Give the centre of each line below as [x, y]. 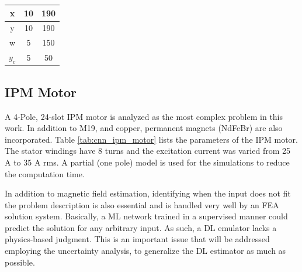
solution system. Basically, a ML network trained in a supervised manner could [146, 216]
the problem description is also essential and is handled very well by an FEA [142, 204]
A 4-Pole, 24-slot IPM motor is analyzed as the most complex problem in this [144, 116]
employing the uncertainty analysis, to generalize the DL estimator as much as [145, 251]
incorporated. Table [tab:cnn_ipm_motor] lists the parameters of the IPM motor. [151, 139]
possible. [20, 262]
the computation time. [45, 173]
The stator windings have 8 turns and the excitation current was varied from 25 [147, 151]
